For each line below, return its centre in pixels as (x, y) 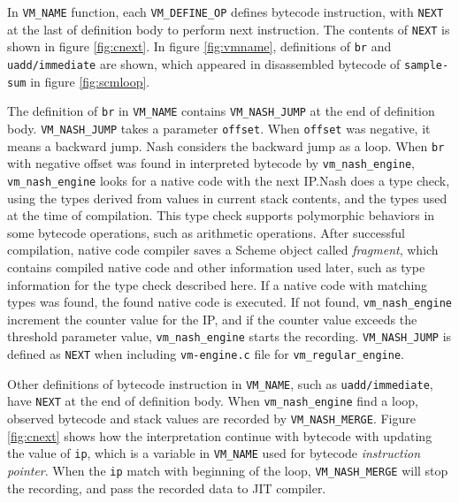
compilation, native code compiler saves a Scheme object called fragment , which (223, 250)
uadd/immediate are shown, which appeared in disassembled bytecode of (204, 63)
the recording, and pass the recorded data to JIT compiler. (167, 488)
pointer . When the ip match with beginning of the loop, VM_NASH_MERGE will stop (228, 470)
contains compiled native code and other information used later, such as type (216, 267)
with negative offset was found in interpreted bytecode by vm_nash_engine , (211, 163)
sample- (427, 65)
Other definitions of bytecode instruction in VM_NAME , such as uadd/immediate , (220, 383)
